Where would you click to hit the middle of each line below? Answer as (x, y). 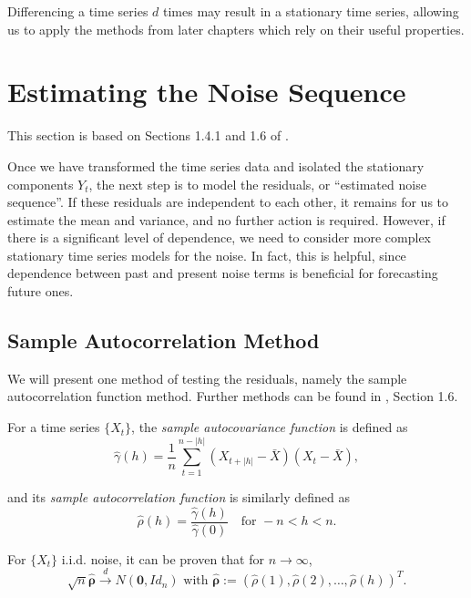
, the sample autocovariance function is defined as (270, 427)
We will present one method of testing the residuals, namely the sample (207, 378)
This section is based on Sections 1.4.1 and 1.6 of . (148, 135)
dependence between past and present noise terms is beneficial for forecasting (223, 273)
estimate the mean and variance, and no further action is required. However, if (226, 219)
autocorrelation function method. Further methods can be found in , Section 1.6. (233, 396)
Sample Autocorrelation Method (164, 340)
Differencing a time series (78, 11)
